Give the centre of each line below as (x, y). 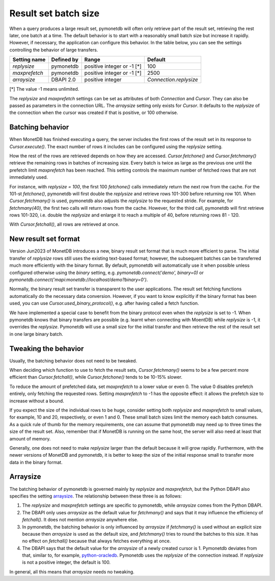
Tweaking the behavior (47, 349)
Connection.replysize (172, 80)
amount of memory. (30, 438)
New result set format (45, 239)
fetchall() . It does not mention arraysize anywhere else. (80, 520)
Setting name (29, 60)
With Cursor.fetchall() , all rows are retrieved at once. (64, 225)
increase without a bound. (37, 401)
